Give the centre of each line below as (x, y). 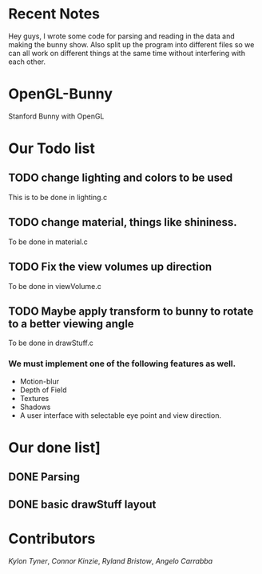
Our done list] (55, 447)
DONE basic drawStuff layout (82, 504)
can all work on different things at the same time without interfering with (127, 53)
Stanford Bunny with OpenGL (56, 116)
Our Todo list (52, 149)
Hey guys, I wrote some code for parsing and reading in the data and (122, 36)
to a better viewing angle (71, 324)
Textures (34, 398)
